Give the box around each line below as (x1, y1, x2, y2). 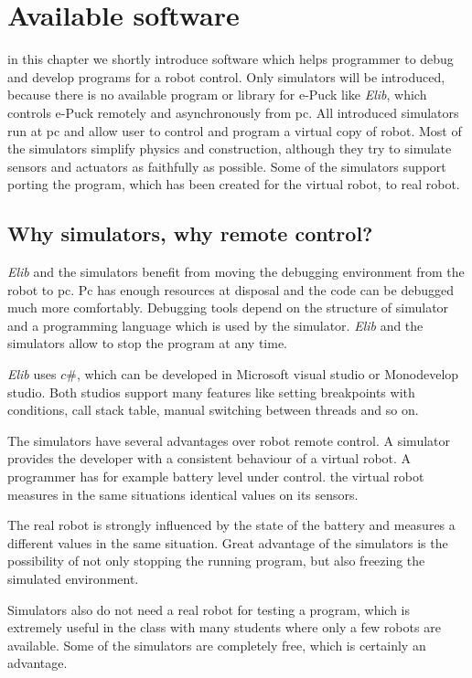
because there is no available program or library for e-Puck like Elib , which (7, 85, 427, 104)
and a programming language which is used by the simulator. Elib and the (7, 315, 424, 334)
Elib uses (7, 365, 57, 384)
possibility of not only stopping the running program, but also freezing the (7, 551, 425, 570)
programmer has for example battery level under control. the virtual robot (7, 467, 424, 486)
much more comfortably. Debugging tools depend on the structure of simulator (7, 298, 449, 317)
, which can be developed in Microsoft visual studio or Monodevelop (76, 365, 459, 384)
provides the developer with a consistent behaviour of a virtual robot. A (7, 449, 412, 468)
